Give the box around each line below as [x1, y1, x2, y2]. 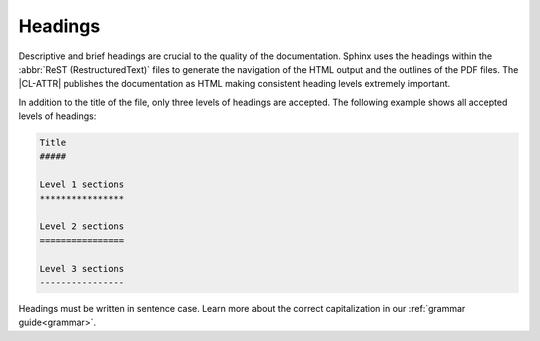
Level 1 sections [39, 179, 125, 190]
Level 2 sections [39, 221, 125, 232]
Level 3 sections [39, 263, 125, 274]
